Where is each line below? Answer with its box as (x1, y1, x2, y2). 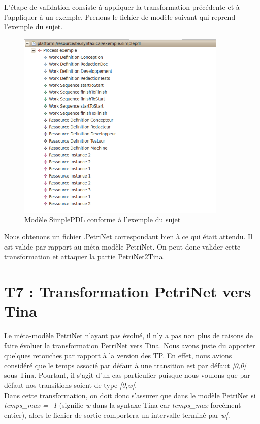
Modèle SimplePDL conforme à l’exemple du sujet (24, 214, 181, 225)
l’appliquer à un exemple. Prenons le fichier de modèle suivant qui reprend (4, 11, 236, 22)
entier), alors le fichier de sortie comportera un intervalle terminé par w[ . (4, 409, 230, 420)
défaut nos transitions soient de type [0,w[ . (4, 380, 137, 391)
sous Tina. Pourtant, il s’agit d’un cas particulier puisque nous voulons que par (4, 370, 250, 380)
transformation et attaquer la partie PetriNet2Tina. (4, 251, 165, 262)
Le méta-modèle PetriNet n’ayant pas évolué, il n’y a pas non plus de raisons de (4, 330, 253, 341)
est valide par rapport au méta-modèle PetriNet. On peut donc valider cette (4, 241, 241, 252)
